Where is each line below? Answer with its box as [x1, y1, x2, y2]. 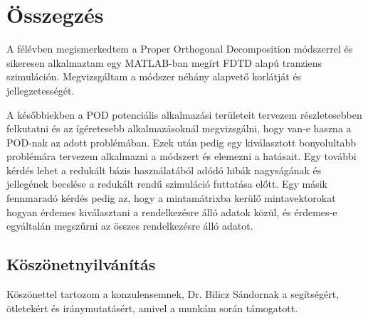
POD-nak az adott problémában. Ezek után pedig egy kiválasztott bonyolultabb [6, 134, 357, 149]
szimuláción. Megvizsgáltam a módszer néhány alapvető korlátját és [6, 69, 302, 84]
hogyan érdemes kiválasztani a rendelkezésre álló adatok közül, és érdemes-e [6, 204, 337, 219]
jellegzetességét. [6, 82, 75, 97]
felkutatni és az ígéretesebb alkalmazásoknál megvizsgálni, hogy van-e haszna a [6, 121, 352, 136]
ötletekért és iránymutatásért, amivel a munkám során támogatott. [6, 300, 298, 315]
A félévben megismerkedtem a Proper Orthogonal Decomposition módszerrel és [6, 41, 353, 56]
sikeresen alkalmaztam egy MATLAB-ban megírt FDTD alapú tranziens [6, 55, 322, 70]
